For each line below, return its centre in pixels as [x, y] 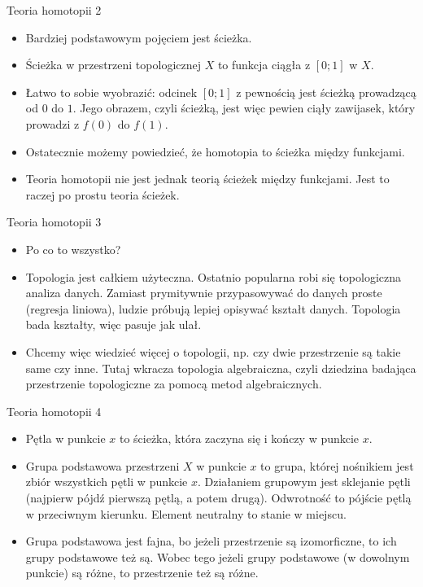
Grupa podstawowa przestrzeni [102, 465]
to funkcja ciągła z [264, 65]
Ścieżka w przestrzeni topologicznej [113, 65]
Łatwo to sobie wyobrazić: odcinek [111, 92]
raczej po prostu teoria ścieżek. [102, 194]
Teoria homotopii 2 [54, 10]
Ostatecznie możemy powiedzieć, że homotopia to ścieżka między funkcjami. [215, 151]
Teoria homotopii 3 [54, 222]
